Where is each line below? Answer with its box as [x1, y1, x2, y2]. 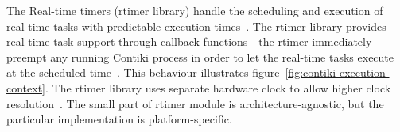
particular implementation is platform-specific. [6, 111, 232, 127]
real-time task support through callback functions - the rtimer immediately [6, 33, 372, 50]
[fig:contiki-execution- [285, 64, 390, 81]
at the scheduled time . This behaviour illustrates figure [6, 64, 280, 81]
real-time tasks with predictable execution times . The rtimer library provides [6, 17, 386, 34]
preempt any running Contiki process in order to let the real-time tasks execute [6, 48, 394, 65]
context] [6, 79, 45, 96]
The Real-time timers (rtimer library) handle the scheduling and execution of [6, 2, 383, 18]
